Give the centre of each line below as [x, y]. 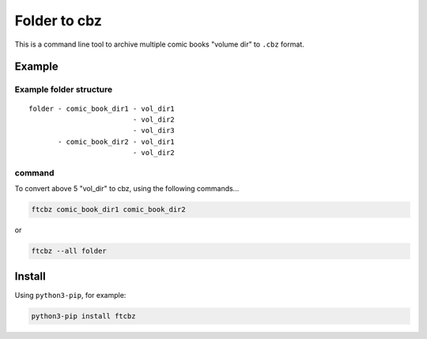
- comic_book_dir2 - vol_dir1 [117, 141]
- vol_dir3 [154, 131]
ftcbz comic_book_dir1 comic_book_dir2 [108, 210]
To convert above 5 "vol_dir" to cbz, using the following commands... [127, 189]
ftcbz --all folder [69, 251]
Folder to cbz [59, 21]
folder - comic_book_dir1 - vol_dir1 [102, 108]
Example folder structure [64, 89]
